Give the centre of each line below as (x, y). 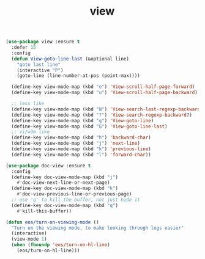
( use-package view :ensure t (43, 42)
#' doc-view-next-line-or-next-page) (64, 183)
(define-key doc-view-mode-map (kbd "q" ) (65, 205)
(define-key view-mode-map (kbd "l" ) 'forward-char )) (81, 155)
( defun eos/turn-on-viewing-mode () (52, 222)
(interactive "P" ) (40, 70)
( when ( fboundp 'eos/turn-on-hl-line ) (61, 245)
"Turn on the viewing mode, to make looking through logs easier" (98, 228)
